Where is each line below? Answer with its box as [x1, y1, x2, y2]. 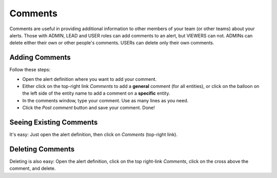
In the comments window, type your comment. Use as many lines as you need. [22, 97, 189, 103]
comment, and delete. [9, 165, 56, 171]
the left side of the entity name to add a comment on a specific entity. [22, 90, 170, 97]
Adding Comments [9, 53, 71, 62]
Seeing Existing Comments [9, 118, 98, 126]
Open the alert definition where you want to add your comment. [22, 76, 157, 82]
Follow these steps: [9, 66, 51, 73]
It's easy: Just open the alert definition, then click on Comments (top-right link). [9, 131, 178, 138]
